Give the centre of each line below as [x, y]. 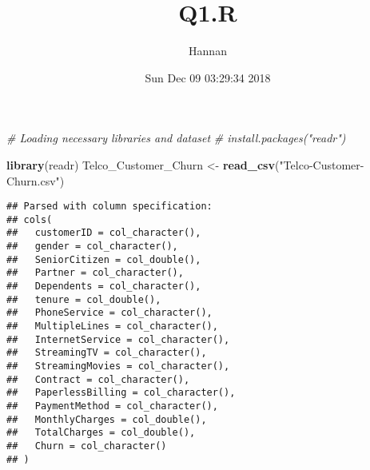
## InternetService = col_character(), [118, 339]
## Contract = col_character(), [98, 379]
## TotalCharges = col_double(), [101, 433]
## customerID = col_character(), [104, 233]
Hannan [208, 51]
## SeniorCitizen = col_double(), [104, 259]
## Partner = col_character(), [95, 273]
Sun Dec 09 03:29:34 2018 [208, 77]
